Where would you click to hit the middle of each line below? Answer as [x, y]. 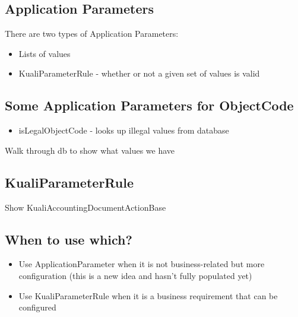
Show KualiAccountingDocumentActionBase [85, 207]
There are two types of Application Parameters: [92, 34]
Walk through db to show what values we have [90, 150]
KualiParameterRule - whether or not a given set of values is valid [139, 73]
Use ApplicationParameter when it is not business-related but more [142, 264]
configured [37, 307]
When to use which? [69, 239]
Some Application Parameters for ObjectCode [149, 105]
